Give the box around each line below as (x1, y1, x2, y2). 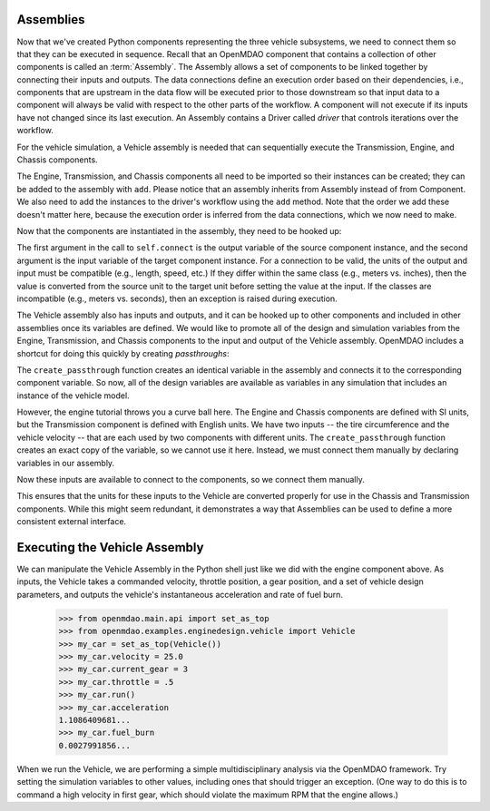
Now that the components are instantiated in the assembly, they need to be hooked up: (16, 225, 342, 236)
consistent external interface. (16, 516, 127, 527)
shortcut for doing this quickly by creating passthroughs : (16, 347, 230, 358)
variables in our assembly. (16, 457, 115, 468)
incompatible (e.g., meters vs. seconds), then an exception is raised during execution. (16, 293, 338, 304)
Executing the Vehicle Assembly (16, 540, 204, 555)
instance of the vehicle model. (16, 390, 131, 401)
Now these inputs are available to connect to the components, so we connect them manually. (16, 474, 365, 485)
